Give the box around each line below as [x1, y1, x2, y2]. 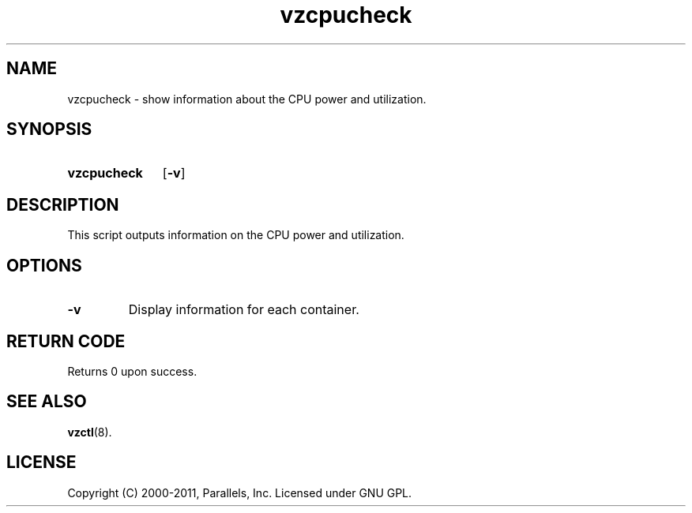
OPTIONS [6, 255, 82, 275]
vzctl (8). [67, 425, 112, 439]
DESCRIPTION [6, 194, 119, 215]
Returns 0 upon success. [67, 364, 197, 378]
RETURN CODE [6, 331, 126, 351]
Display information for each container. [128, 301, 359, 318]
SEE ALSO [6, 391, 87, 412]
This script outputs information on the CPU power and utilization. [67, 228, 404, 242]
